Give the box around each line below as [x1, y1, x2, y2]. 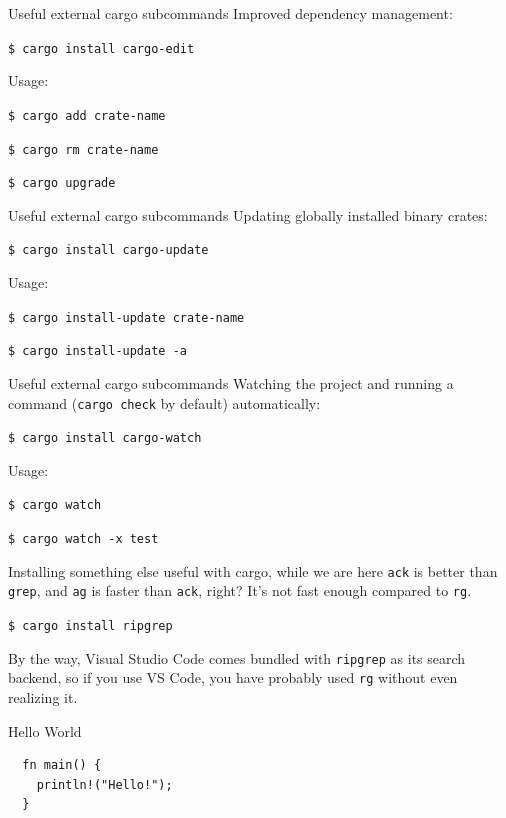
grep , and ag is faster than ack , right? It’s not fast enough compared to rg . [8, 580, 472, 601]
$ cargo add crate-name [8, 108, 166, 123]
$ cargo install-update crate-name [8, 310, 245, 325]
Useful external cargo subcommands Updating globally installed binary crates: [8, 204, 488, 225]
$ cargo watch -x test [8, 532, 159, 547]
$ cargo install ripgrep [8, 619, 173, 634]
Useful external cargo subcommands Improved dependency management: [8, 3, 453, 23]
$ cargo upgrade [8, 176, 116, 191]
